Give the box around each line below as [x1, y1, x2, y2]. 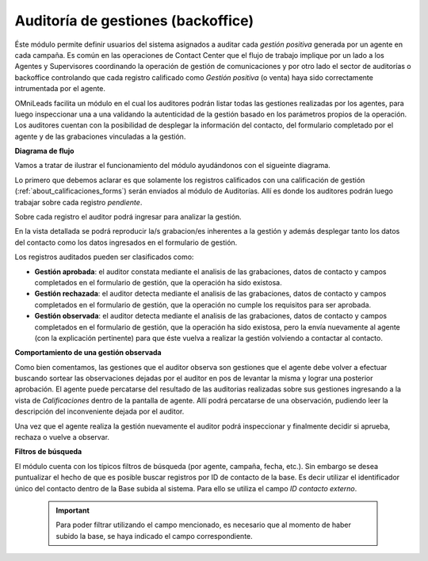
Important [55, 506, 90, 515]
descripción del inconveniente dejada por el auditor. [14, 406, 185, 416]
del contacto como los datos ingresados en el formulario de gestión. [14, 238, 238, 247]
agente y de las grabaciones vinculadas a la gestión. [14, 132, 186, 141]
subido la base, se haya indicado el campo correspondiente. [55, 531, 253, 540]
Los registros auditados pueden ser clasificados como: [14, 252, 194, 261]
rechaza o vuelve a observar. [14, 433, 110, 442]
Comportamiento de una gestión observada [14, 348, 162, 357]
